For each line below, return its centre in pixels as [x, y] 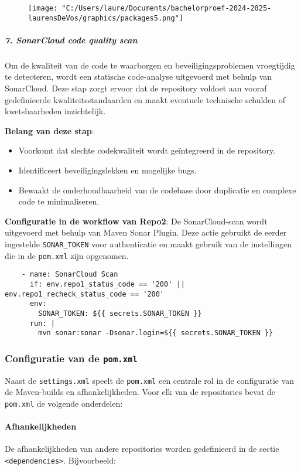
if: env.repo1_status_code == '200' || [107, 284]
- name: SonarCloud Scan [70, 275]
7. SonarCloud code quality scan [71, 40]
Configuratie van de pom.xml [71, 358]
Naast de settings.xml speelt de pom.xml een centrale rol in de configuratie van [150, 380]
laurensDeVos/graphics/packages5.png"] [106, 18]
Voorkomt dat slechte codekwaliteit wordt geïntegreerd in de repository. [147, 150]
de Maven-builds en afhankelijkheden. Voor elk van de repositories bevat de [140, 392]
